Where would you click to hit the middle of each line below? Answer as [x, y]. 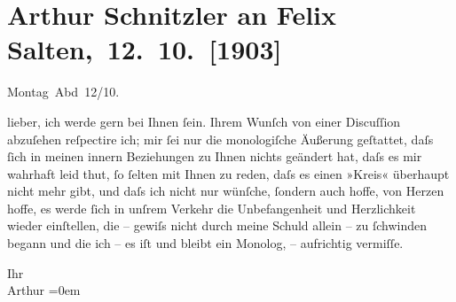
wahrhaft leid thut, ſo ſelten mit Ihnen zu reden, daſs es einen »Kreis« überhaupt [228, 173]
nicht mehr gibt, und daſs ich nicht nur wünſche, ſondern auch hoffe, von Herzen [226, 191]
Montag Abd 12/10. [63, 92]
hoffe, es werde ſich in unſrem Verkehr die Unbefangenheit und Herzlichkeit [212, 208]
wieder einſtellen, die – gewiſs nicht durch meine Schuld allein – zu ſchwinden [217, 225]
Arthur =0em [44, 290]
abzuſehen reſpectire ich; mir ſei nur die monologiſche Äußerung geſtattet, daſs [220, 139]
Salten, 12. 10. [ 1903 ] [145, 49]
